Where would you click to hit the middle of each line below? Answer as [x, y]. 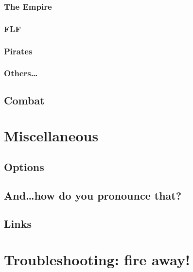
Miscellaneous [51, 136]
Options [24, 166]
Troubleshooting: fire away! [97, 260]
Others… [21, 73]
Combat [24, 100]
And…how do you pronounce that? [93, 195]
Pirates [18, 51]
